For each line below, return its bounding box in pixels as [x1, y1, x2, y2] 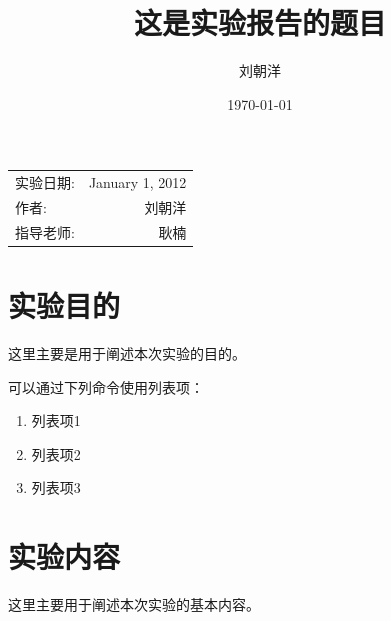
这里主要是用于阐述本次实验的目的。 [8, 342, 246, 363]
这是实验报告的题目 [133, 2, 386, 43]
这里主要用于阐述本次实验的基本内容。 [8, 594, 260, 615]
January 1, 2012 [88, 172, 187, 193]
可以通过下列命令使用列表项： [8, 376, 204, 397]
